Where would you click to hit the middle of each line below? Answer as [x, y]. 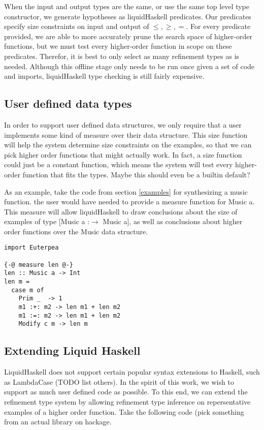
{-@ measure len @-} [39, 265]
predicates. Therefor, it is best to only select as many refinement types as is [122, 56]
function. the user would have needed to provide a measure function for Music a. [129, 202]
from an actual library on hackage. [58, 422]
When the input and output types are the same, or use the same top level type [127, 6]
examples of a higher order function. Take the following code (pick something [124, 411]
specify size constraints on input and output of [77, 26]
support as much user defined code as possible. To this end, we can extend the [126, 392]
